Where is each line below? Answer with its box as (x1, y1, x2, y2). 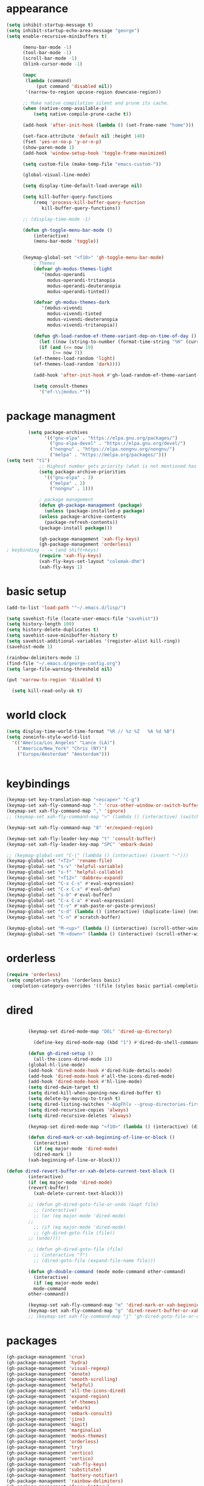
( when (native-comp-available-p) (22, 106, 107, 112)
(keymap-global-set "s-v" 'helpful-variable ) (6, 864, 123, 870)
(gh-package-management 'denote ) (6, 1371, 91, 1377)
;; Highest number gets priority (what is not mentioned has (38, 463, 197, 469)
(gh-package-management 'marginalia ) (6, 1427, 102, 1434)
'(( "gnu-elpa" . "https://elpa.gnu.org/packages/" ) (44, 435, 178, 441)
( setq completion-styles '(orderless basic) (6, 977, 121, 983)
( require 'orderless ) (6, 971, 61, 977)
